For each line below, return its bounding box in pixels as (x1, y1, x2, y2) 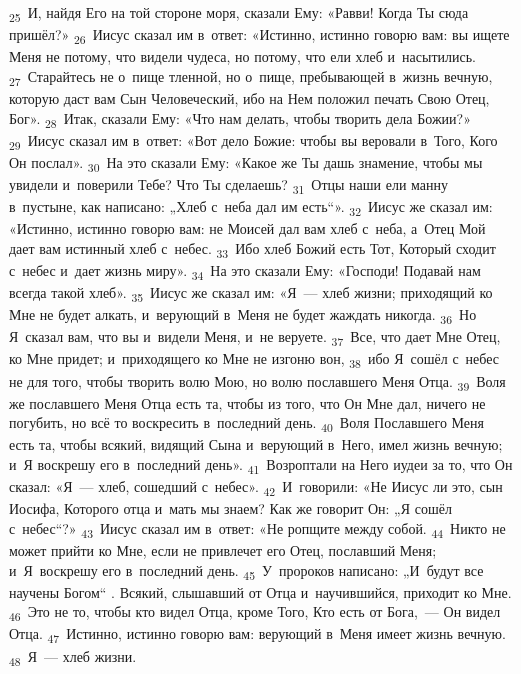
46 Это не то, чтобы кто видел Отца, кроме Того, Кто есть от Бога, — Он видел (9, 601, 501, 625)
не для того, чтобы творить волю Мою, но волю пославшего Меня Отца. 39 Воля (9, 370, 506, 394)
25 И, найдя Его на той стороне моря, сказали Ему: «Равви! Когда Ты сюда (9, 2, 469, 25)
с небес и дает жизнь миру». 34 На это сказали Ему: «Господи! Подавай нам (9, 259, 481, 283)
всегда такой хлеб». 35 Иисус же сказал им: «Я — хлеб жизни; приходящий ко (9, 282, 493, 305)
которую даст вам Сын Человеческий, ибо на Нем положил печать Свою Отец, (9, 87, 490, 108)
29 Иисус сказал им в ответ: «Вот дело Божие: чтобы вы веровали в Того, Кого (9, 129, 498, 153)
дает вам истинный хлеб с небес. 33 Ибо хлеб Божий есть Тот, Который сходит (9, 237, 496, 261)
